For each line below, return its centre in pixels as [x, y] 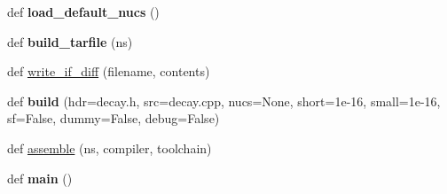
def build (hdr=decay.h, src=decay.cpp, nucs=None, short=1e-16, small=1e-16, [224, 101]
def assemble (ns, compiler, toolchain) [110, 147]
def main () [40, 178]
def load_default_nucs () [83, 12]
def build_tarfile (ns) [70, 41]
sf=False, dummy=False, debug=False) [114, 118]
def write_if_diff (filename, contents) [109, 71]
